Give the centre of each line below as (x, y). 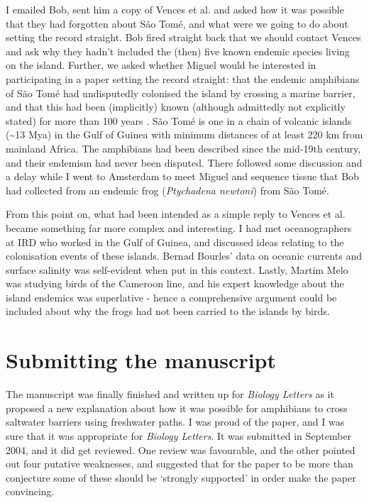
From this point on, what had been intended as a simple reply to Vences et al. (176, 214)
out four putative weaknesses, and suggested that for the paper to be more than (180, 464)
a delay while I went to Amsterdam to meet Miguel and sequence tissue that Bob (182, 176)
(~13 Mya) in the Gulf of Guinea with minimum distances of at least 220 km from (184, 134)
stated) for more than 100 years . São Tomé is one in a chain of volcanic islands (179, 120)
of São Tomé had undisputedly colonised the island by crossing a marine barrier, (181, 93)
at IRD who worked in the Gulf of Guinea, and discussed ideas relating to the (175, 242)
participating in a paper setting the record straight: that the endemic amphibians (183, 78)
